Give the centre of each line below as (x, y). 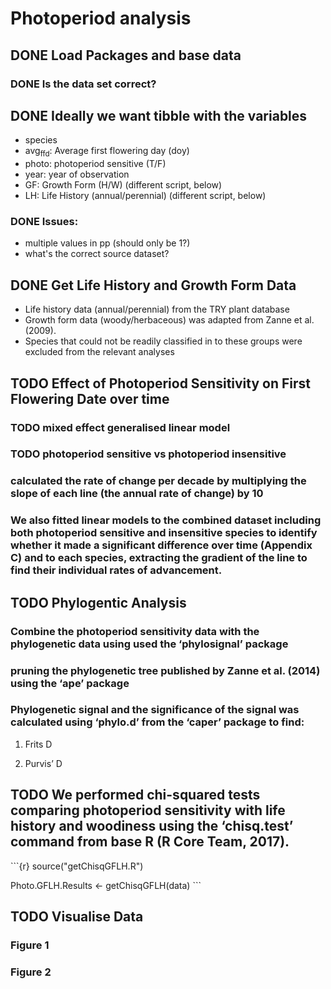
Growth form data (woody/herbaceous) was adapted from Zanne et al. (169, 320)
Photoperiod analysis (101, 18)
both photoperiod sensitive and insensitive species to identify (164, 533)
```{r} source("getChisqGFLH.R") (77, 866)
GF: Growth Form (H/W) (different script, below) (123, 185)
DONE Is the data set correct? (83, 84)
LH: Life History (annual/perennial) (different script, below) (145, 196)
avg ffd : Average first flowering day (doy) (107, 152)
